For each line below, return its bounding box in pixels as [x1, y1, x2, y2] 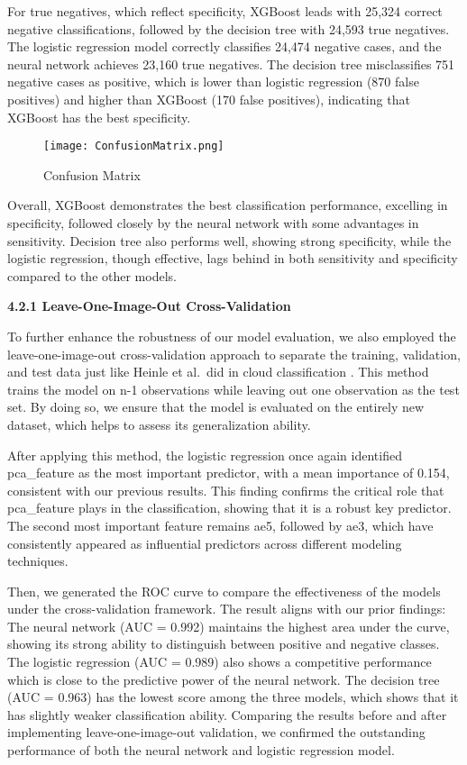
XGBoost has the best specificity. [7, 107, 191, 126]
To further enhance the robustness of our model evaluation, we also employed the [7, 326, 456, 345]
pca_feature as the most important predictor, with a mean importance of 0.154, [7, 463, 450, 482]
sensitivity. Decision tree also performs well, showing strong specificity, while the [7, 231, 452, 250]
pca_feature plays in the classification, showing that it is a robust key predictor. [7, 498, 452, 517]
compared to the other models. [7, 266, 177, 285]
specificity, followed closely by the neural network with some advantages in [7, 214, 419, 232]
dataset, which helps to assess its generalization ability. [7, 414, 311, 433]
